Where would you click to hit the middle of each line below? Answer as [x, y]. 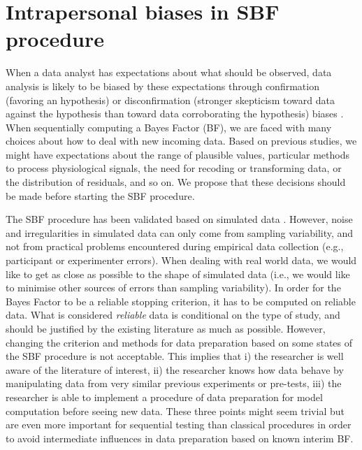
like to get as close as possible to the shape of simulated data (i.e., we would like [178, 274]
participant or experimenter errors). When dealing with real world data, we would [181, 260]
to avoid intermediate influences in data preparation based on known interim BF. [180, 438]
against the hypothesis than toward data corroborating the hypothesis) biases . [175, 114]
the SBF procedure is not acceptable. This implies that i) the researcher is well [175, 356]
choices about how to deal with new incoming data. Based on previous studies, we [181, 141]
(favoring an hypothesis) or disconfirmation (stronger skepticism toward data [170, 100]
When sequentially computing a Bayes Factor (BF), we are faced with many [169, 127]
